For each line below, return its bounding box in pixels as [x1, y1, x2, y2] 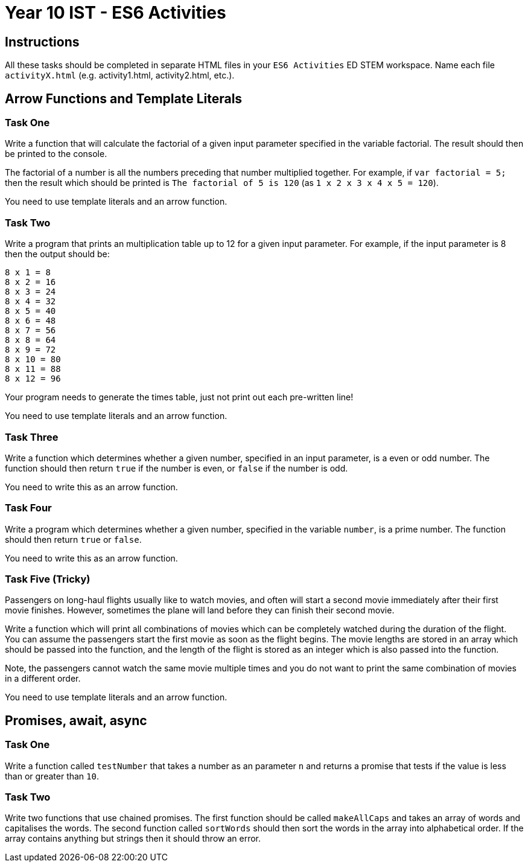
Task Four [5, 502, 52, 514]
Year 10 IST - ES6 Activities [5, 2, 226, 23]
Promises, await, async [5, 712, 147, 728]
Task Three [5, 430, 59, 443]
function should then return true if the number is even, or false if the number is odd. [5, 462, 348, 473]
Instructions [5, 34, 80, 50]
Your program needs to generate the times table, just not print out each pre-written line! [5, 392, 354, 403]
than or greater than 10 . [5, 770, 99, 781]
